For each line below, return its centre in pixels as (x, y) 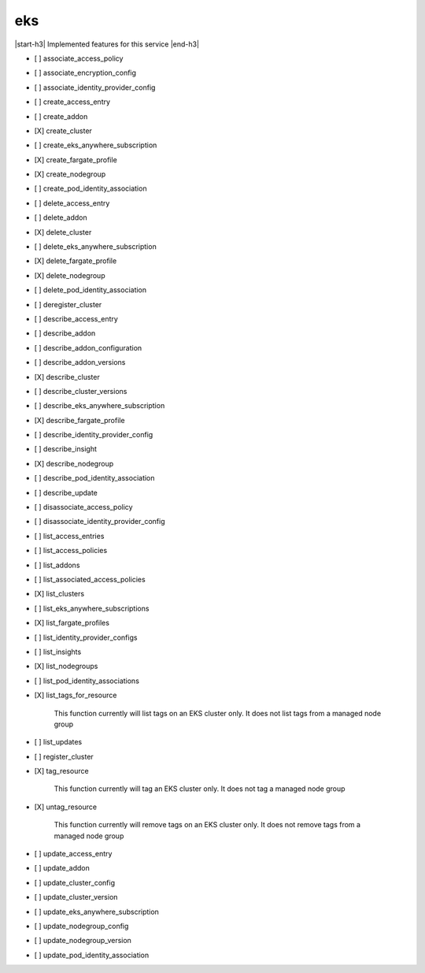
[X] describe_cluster (67, 377)
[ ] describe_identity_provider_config (94, 435)
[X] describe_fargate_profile (79, 420)
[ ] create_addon (61, 116)
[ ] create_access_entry (72, 102)
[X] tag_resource (62, 771)
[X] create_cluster (63, 131)
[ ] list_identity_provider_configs (86, 637)
